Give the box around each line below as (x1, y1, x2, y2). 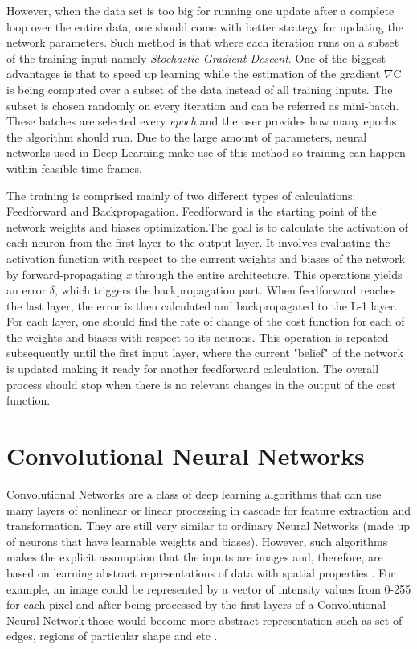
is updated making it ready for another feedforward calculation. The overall (6, 360, 379, 377)
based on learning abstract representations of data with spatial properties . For (6, 564, 395, 581)
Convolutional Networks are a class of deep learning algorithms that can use (6, 485, 382, 502)
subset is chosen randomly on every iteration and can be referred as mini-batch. (6, 97, 399, 113)
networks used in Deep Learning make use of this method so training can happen (6, 144, 406, 161)
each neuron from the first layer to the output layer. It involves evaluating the (6, 234, 390, 251)
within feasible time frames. (6, 159, 142, 176)
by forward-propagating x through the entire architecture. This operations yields (6, 265, 403, 282)
